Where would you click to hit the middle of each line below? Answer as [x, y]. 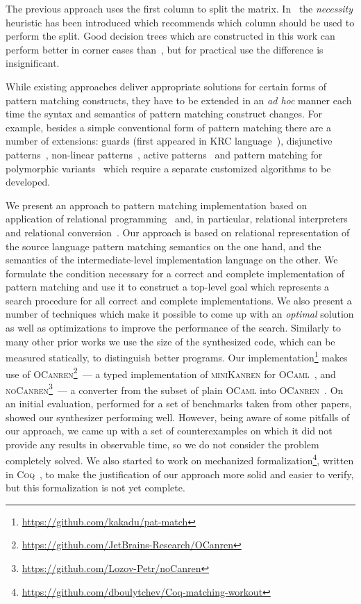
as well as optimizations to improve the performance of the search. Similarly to [174, 328]
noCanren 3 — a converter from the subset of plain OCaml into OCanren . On [175, 389]
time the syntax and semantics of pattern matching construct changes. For [164, 114]
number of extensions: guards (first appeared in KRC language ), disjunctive [169, 141]
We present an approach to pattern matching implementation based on [157, 205]
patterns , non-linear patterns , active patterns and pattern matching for [164, 154]
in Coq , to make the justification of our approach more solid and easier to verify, [180, 474]
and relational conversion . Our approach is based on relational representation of [178, 232]
